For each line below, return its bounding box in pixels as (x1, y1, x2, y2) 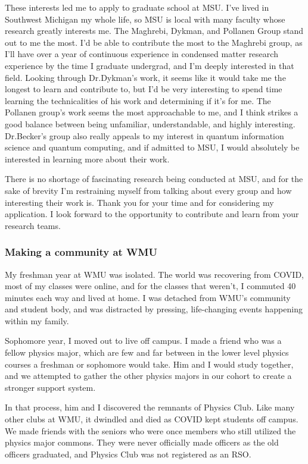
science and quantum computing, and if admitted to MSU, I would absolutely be (5, 141, 300, 153)
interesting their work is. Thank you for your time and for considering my (5, 196, 274, 208)
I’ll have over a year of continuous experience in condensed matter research (5, 48, 278, 60)
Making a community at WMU (5, 244, 157, 259)
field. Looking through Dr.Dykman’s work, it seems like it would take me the (5, 71, 286, 83)
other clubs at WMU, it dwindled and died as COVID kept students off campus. (5, 413, 298, 425)
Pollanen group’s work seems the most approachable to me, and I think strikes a (5, 106, 298, 118)
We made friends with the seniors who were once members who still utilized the (5, 424, 296, 437)
